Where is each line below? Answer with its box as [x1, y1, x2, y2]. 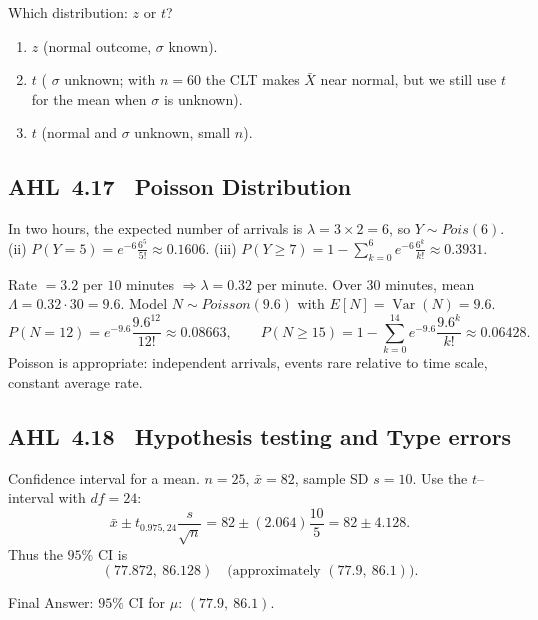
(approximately [227, 564, 321, 579]
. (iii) [205, 237, 237, 258]
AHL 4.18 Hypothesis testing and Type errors [8, 420, 512, 451]
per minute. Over [256, 273, 362, 294]
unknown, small [134, 122, 231, 143]
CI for [128, 592, 166, 613]
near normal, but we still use [320, 69, 497, 90]
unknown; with [64, 69, 156, 90]
